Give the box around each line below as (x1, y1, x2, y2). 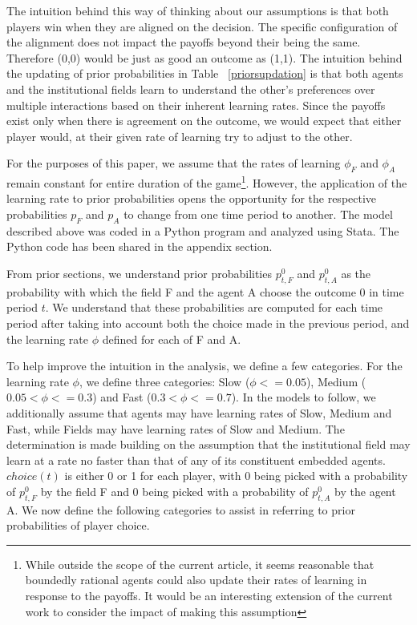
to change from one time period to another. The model (123, 205, 393, 222)
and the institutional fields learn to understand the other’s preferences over (6, 80, 375, 97)
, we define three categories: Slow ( (79, 373, 250, 389)
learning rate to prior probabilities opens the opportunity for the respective (6, 190, 377, 207)
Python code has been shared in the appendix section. (6, 238, 273, 255)
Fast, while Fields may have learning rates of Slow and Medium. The (6, 420, 345, 437)
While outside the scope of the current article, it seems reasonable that (25, 555, 374, 572)
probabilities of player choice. (6, 517, 150, 534)
